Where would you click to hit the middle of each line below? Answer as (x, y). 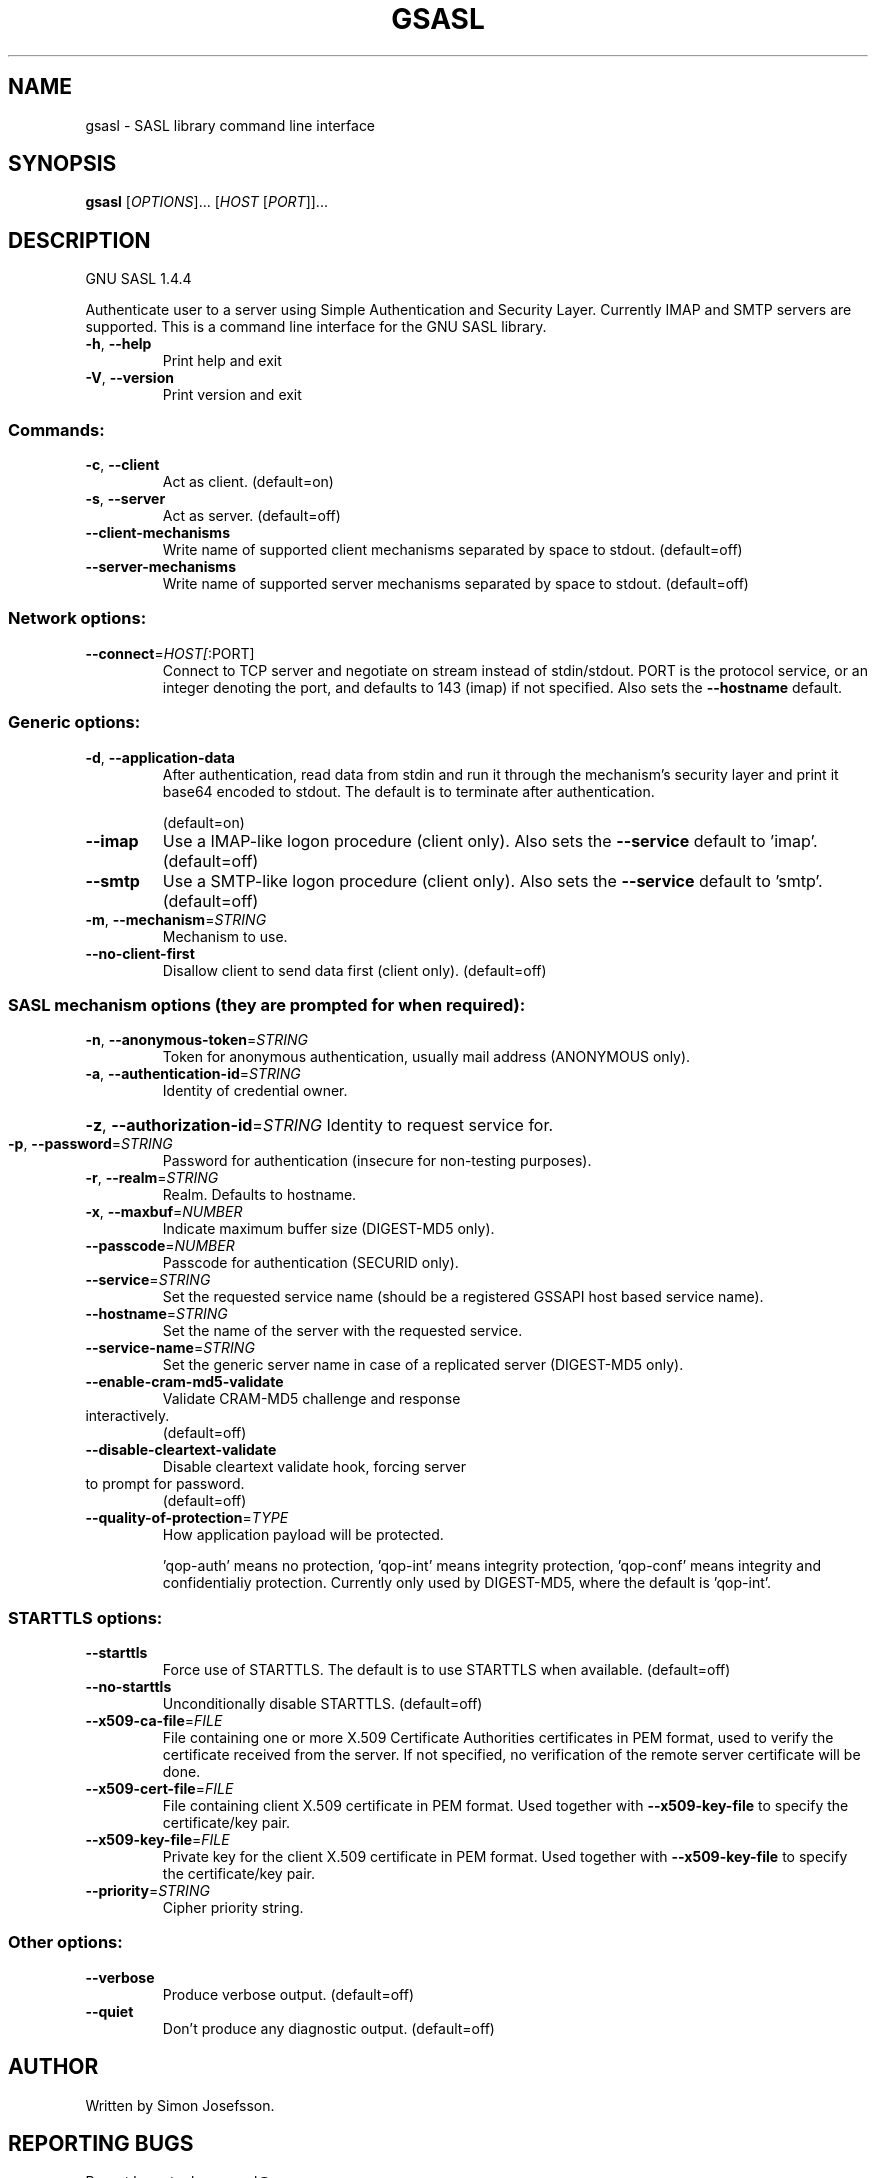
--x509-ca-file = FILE (154, 1721)
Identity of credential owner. (255, 1091)
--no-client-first (140, 953)
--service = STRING (148, 1280)
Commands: (56, 429)
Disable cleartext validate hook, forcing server (314, 1467)
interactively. (127, 1416)
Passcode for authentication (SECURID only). (310, 1263)
